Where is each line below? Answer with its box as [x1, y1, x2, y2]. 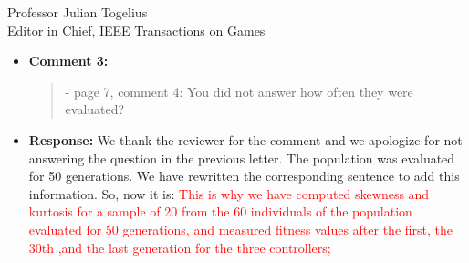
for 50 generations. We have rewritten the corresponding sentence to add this [28, 166, 460, 185]
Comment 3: [28, 51, 109, 70]
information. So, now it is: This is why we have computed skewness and [28, 184, 430, 203]
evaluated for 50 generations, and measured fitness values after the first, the [28, 219, 453, 238]
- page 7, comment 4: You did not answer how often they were [65, 81, 413, 100]
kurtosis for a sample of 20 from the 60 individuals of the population [28, 202, 412, 221]
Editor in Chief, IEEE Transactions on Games [7, 20, 266, 39]
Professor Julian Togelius [7, 3, 148, 21]
